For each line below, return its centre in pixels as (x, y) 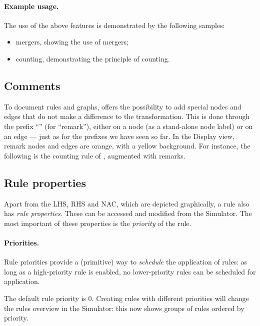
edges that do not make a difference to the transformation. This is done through (127, 116)
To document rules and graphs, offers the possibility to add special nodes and (123, 106)
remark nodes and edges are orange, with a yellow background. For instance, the (127, 146)
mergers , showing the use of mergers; (72, 42)
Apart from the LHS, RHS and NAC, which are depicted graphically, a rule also (127, 203)
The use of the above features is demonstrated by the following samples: (114, 25)
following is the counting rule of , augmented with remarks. (95, 155)
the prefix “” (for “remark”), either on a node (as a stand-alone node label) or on (128, 126)
